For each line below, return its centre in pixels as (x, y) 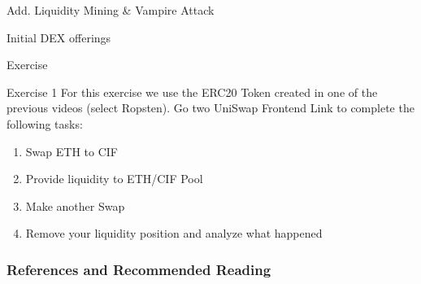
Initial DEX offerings (59, 37)
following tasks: (45, 123)
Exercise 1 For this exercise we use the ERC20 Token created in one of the (192, 92)
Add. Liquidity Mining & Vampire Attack (111, 10)
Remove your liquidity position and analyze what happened (174, 233)
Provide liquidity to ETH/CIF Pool (114, 179)
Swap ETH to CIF (72, 151)
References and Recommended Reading (139, 269)
